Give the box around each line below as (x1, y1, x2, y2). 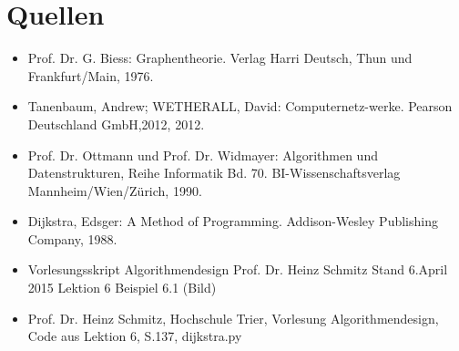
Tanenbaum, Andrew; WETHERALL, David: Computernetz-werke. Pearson (27, 97, 453, 116)
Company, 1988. (27, 229, 117, 248)
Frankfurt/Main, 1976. (27, 66, 154, 85)
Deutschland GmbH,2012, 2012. (27, 114, 205, 133)
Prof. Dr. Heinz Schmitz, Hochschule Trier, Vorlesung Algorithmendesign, (27, 308, 439, 327)
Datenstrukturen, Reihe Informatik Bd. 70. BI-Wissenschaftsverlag (27, 163, 401, 182)
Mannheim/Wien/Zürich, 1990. (27, 181, 202, 200)
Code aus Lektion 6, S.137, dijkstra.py (27, 326, 242, 346)
